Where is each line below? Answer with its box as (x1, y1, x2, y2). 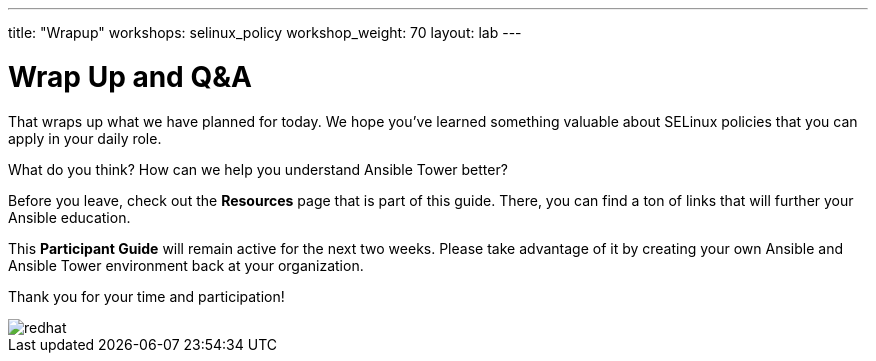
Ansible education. (8, 208, 131, 226)
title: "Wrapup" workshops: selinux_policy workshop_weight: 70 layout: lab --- (8, 24, 522, 41)
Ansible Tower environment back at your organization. (8, 256, 364, 274)
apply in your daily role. (8, 129, 162, 147)
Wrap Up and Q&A (8, 59, 252, 94)
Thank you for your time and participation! (8, 287, 285, 305)
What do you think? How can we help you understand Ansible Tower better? (8, 160, 508, 178)
